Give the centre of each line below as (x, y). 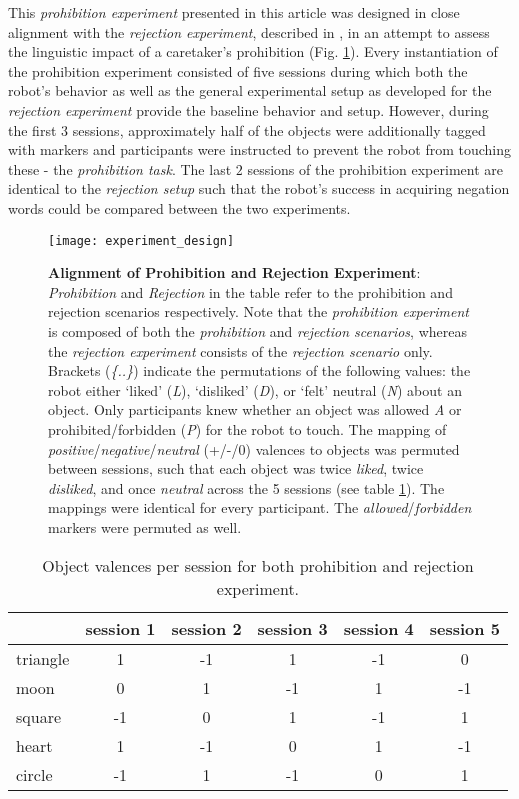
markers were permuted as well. (145, 526)
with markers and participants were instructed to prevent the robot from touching (260, 149)
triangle (43, 658)
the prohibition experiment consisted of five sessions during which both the (238, 70)
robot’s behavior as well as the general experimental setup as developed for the (250, 90)
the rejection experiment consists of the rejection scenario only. (240, 350)
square (39, 716)
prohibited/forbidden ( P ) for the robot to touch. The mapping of (247, 428)
